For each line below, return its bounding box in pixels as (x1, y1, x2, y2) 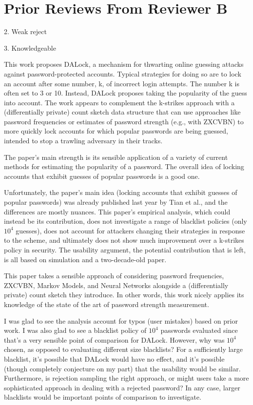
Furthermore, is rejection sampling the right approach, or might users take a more (4, 373, 249, 383)
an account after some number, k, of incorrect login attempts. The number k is (4, 78, 240, 88)
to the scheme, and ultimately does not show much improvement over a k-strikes (4, 235, 244, 245)
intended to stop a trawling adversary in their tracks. (4, 135, 163, 146)
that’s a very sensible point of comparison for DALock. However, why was (4, 334, 225, 345)
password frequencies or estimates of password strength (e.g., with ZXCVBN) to (4, 116, 244, 126)
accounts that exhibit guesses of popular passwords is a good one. (4, 171, 200, 181)
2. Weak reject (4, 26, 47, 37)
